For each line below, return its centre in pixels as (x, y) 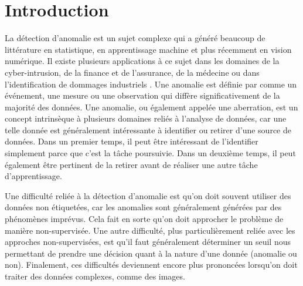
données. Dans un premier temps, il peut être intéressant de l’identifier (132, 141)
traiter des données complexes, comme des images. (95, 276)
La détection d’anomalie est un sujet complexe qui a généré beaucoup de (135, 38)
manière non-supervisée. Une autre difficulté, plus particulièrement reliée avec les (150, 230)
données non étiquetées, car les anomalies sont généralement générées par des (143, 207)
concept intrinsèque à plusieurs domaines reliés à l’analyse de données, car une (146, 118)
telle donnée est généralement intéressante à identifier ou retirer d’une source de (148, 129)
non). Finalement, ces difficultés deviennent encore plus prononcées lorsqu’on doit (151, 265)
